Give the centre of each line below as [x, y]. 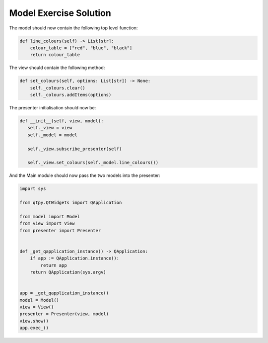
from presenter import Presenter [60, 230]
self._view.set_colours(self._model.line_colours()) [93, 163]
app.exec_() [34, 328]
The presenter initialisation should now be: [53, 108]
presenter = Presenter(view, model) [64, 314]
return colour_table [55, 55]
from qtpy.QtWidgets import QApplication [71, 203]
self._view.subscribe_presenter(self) [75, 149]
